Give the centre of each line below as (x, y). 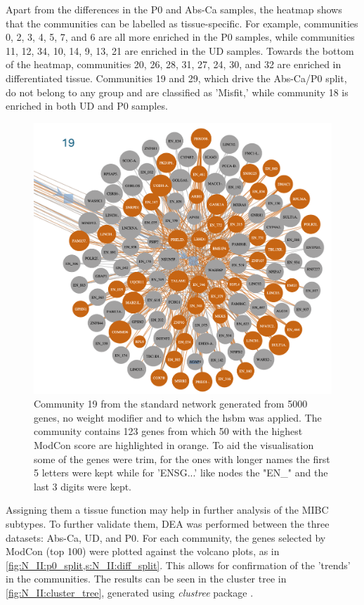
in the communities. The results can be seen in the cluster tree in (146, 579)
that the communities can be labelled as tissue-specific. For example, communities (182, 23)
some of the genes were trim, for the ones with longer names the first (182, 458)
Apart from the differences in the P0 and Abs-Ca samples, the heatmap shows (174, 9)
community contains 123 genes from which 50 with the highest (168, 431)
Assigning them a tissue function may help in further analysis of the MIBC (167, 510)
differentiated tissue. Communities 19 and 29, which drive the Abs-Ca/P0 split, (176, 78)
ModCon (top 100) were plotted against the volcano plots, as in (143, 551)
